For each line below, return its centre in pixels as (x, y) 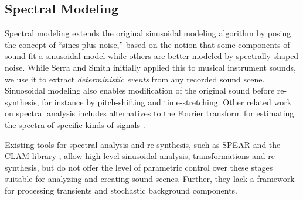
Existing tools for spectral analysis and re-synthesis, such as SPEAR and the (143, 144)
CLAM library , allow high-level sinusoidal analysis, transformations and (135, 156)
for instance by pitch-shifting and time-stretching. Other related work (167, 101)
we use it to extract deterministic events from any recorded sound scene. (135, 79)
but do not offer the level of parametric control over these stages (157, 167)
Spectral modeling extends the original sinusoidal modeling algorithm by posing (148, 33)
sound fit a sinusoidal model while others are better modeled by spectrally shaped (152, 56)
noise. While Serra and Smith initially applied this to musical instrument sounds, (150, 67)
